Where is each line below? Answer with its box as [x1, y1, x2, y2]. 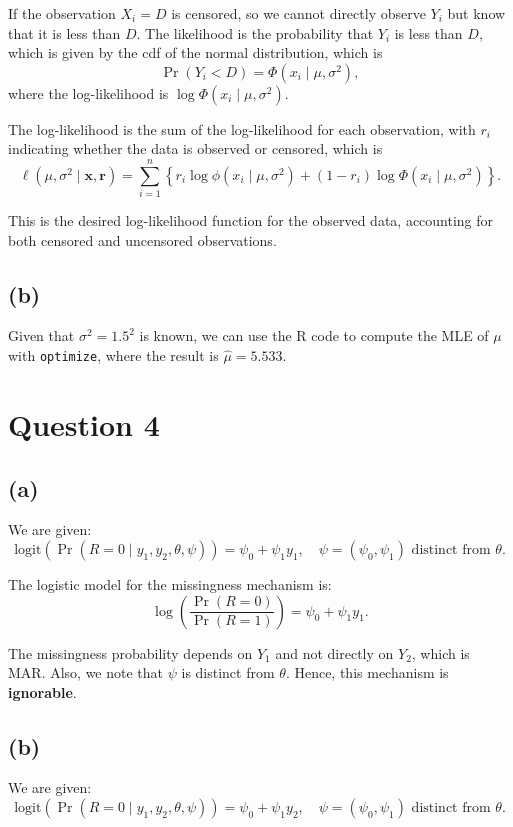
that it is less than [8, 22, 121, 43]
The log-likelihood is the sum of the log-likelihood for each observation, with [8, 118, 476, 139]
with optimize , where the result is [8, 345, 219, 366]
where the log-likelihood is [8, 82, 169, 103]
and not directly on [275, 642, 394, 663]
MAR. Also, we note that [8, 662, 164, 683]
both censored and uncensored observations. [8, 229, 277, 250]
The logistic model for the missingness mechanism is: [8, 573, 332, 594]
